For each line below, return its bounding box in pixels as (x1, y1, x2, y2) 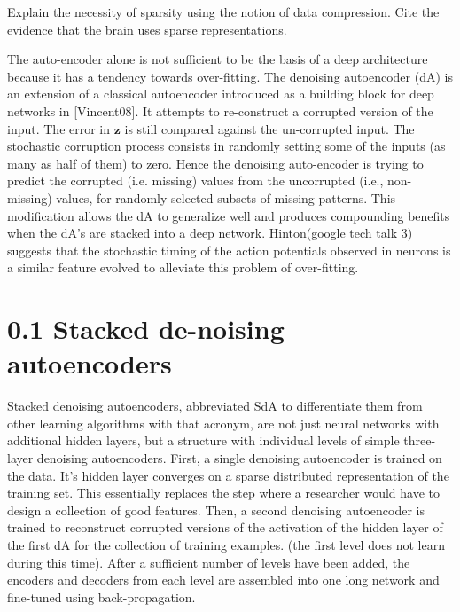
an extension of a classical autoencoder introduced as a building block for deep (7, 84, 434, 103)
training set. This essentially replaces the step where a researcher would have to (7, 483, 440, 502)
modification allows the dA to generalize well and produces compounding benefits (7, 206, 450, 224)
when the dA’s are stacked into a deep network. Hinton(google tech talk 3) (7, 224, 413, 242)
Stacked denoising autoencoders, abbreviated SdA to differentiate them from (7, 396, 423, 415)
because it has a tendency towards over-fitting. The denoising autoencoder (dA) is (7, 67, 453, 85)
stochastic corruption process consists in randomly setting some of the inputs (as (7, 137, 446, 155)
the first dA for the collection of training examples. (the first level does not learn (7, 535, 446, 553)
